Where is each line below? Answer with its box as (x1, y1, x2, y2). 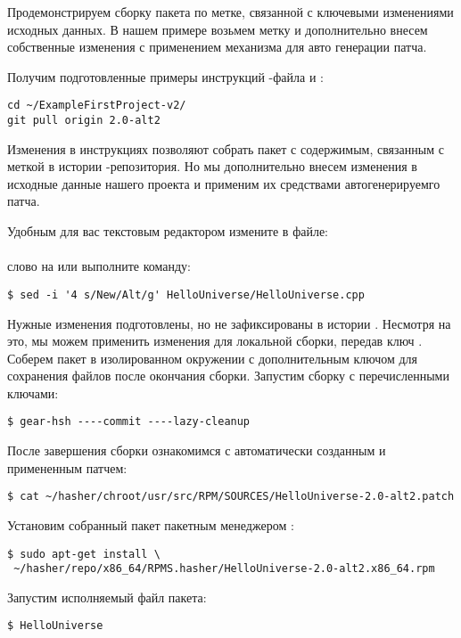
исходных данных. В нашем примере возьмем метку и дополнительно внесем (7, 20, 428, 38)
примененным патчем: (7, 458, 128, 477)
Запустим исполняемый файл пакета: (7, 587, 207, 606)
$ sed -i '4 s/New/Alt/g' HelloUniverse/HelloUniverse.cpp (7, 288, 365, 301)
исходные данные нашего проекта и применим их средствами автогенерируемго (7, 174, 440, 192)
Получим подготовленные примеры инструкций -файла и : (7, 67, 324, 86)
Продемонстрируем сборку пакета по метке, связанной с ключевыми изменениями (7, 3, 454, 20)
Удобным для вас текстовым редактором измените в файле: (7, 222, 329, 241)
